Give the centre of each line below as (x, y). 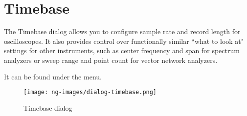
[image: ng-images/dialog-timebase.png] (90, 92)
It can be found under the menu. (53, 76)
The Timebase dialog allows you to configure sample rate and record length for (122, 31)
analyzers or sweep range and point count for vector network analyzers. (111, 60)
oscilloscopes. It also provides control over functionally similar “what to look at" (124, 41)
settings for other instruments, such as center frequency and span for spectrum (122, 50)
